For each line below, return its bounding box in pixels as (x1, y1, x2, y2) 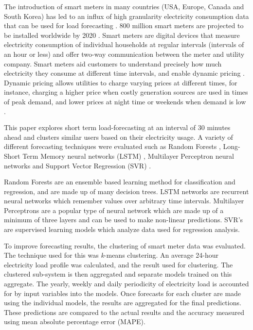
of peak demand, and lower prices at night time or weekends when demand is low (4, 96, 246, 106)
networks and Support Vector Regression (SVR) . (4, 160, 151, 170)
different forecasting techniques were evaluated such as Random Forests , (4, 141, 221, 151)
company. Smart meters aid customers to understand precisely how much (4, 58, 222, 68)
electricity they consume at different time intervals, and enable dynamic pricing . (4, 68, 245, 78)
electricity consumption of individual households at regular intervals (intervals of (4, 39, 244, 49)
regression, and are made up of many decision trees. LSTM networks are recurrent (4, 186, 249, 196)
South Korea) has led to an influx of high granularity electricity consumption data (4, 11, 249, 21)
